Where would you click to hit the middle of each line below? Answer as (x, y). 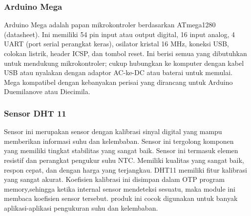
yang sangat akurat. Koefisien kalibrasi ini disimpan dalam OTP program (114, 179)
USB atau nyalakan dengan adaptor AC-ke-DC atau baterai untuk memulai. (118, 72)
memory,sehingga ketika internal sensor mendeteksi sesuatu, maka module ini (120, 188)
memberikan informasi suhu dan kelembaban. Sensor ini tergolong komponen (119, 141)
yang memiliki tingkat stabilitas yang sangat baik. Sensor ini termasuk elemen (121, 150)
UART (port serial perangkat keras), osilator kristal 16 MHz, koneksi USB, (116, 44)
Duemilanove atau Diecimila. (47, 91)
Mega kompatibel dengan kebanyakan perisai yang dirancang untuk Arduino (118, 82)
